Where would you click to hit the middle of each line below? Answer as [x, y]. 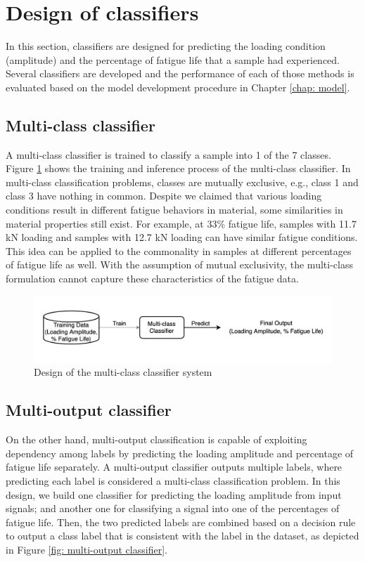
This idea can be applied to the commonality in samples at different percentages [179, 250]
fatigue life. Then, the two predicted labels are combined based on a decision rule [181, 522]
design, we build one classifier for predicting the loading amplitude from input [174, 494]
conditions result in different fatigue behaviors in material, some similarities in [174, 210]
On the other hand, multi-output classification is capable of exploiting [156, 439]
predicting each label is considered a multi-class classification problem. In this [173, 481]
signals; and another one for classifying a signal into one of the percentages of [173, 508]
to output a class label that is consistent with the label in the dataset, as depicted [182, 536]
